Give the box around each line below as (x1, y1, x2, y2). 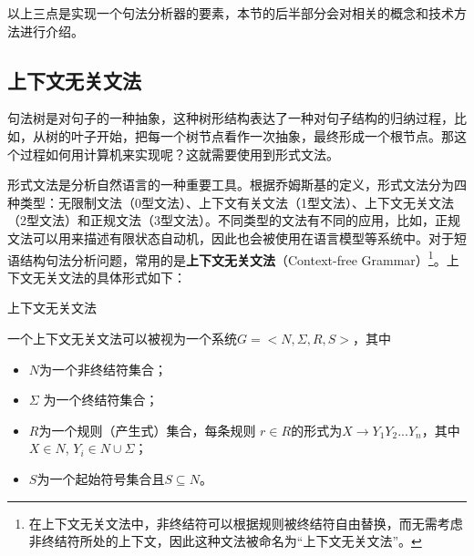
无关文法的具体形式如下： (32, 267, 186, 286)
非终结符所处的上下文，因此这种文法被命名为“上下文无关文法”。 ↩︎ (28, 531, 422, 551)
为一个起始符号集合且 (36, 468, 165, 488)
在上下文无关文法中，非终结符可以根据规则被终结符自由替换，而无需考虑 (28, 513, 463, 532)
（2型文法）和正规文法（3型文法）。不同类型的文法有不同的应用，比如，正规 (7, 211, 460, 230)
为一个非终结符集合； (39, 359, 168, 378)
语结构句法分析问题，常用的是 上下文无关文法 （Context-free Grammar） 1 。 (7, 247, 447, 269)
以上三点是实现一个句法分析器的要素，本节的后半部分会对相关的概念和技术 (7, 4, 454, 22)
